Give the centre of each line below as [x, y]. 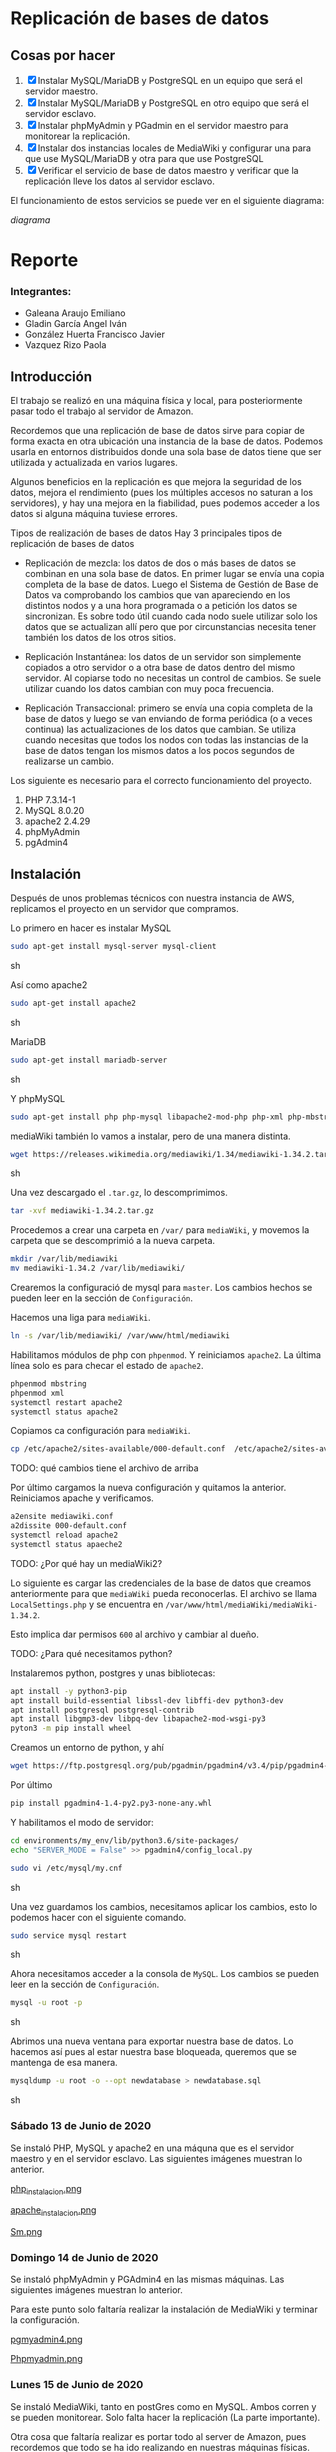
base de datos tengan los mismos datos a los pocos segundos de [159, 751]
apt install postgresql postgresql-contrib [102, 1710]
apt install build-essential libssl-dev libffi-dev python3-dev [147, 1700]
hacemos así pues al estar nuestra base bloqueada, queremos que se [153, 2052]
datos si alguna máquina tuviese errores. [94, 514]
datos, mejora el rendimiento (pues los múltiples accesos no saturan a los [161, 493]
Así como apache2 [49, 984]
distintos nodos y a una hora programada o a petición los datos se [161, 606]
